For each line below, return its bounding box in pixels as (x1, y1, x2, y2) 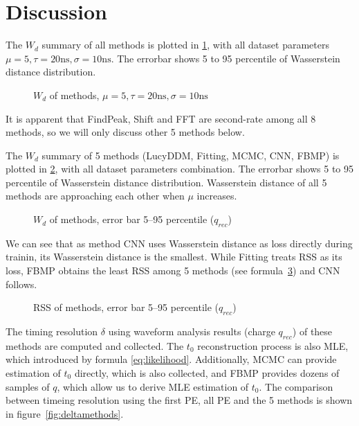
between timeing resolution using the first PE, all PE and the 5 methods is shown (6, 393, 353, 407)
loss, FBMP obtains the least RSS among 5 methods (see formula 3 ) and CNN (6, 263, 340, 278)
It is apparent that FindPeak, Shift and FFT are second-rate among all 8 (6, 111, 316, 125)
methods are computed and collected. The (6, 338, 184, 353)
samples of (6, 379, 50, 393)
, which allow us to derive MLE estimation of (57, 379, 249, 393)
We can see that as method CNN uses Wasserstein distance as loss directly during (6, 236, 353, 250)
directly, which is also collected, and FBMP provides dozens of (74, 366, 340, 380)
